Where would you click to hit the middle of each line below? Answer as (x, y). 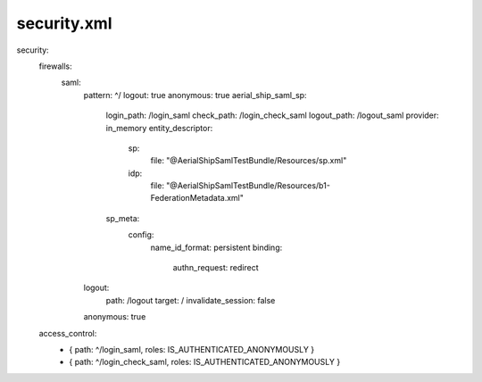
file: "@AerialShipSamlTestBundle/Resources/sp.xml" (249, 161)
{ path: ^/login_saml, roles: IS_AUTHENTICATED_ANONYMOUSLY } (192, 349)
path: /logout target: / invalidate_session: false (191, 300)
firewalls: (56, 66)
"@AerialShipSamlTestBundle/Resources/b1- (248, 186)
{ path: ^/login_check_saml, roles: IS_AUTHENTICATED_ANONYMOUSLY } (205, 362)
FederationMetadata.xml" (197, 198)
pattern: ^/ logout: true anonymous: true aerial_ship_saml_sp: (195, 95)
